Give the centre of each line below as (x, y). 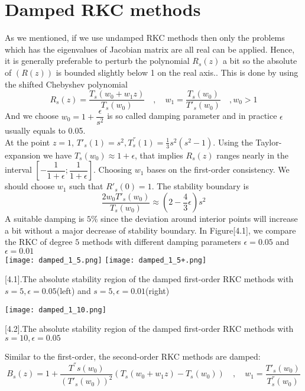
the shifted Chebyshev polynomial (66, 84)
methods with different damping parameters (161, 242)
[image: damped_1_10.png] (56, 310)
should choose (30, 186)
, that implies (159, 155)
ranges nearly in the (253, 155)
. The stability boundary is (200, 186)
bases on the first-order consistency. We (218, 169)
